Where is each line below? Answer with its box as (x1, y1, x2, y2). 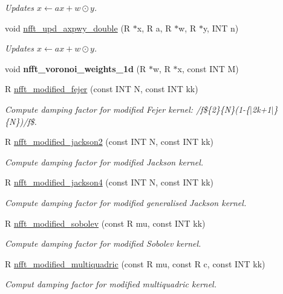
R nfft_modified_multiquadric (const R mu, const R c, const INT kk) (5, 257, 265, 270)
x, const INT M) (177, 62, 239, 75)
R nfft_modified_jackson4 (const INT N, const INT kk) (5, 176, 213, 189)
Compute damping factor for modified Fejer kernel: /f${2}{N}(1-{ (5, 102, 250, 115)
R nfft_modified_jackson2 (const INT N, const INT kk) (5, 135, 213, 148)
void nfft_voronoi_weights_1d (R (5, 62, 146, 75)
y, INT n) (203, 21, 239, 34)
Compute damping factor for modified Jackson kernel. (5, 155, 204, 168)
